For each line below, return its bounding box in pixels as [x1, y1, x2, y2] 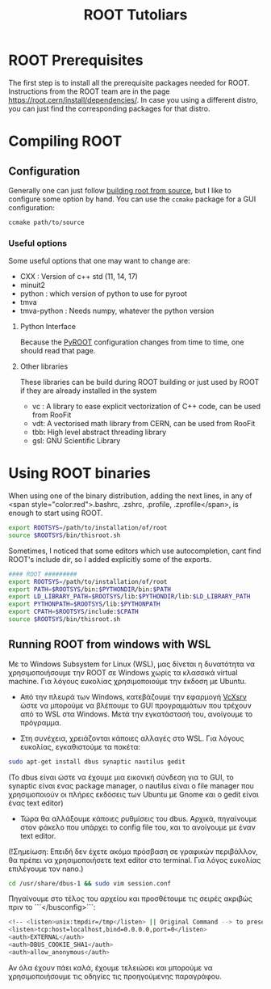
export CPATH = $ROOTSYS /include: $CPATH [8, 608, 139, 616]
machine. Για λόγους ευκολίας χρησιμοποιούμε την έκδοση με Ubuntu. [8, 676, 247, 686]
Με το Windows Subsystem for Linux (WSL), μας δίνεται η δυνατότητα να [8, 659, 256, 669]
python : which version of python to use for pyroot [19, 289, 188, 298]
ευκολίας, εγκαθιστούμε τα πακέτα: [19, 742, 141, 751]
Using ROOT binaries [8, 464, 151, 483]
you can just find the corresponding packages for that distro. [8, 104, 211, 113]
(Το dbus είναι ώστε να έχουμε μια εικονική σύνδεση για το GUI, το [8, 772, 234, 782]
